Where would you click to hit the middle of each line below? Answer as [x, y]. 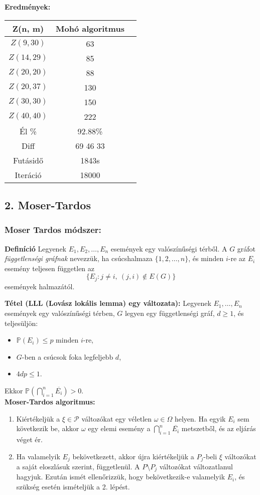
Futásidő [28, 160]
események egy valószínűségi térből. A [169, 248]
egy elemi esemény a [119, 428]
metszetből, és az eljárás [219, 428]
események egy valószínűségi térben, [60, 313]
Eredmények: [28, 7]
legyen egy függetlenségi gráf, [170, 313]
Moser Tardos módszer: [53, 230]
